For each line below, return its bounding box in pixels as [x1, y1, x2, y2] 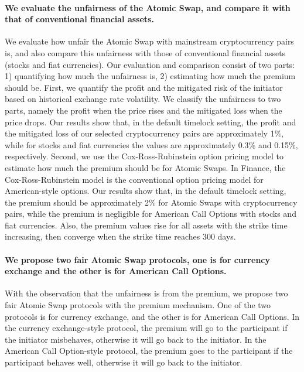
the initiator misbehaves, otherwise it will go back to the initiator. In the [5, 333, 267, 345]
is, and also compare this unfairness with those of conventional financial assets [5, 46, 286, 59]
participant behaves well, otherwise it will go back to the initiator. [5, 356, 242, 368]
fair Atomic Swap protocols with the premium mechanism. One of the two [5, 299, 271, 311]
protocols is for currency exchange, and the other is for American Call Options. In [5, 310, 300, 322]
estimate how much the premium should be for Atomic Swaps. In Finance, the [5, 161, 286, 173]
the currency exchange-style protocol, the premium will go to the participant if [5, 322, 288, 334]
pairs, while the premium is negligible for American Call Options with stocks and [5, 207, 296, 220]
